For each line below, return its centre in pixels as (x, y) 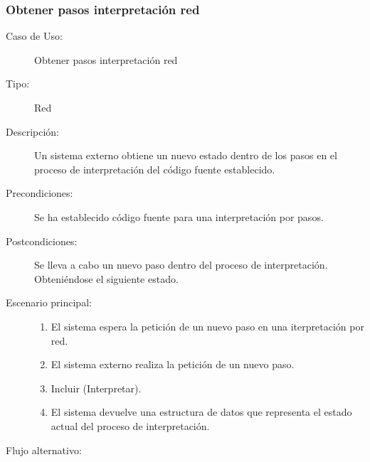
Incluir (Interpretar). (96, 388)
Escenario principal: (49, 302)
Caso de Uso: (34, 36)
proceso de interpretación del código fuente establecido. (155, 169)
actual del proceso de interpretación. (130, 425)
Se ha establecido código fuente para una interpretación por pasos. (179, 216)
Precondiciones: (39, 193)
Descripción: (32, 131)
